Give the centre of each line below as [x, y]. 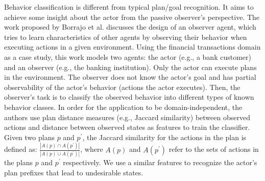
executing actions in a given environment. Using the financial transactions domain [132, 47]
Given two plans [29, 137]
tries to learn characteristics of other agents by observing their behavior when [126, 37]
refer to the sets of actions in [214, 149]
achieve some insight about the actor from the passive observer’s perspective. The [132, 17]
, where [92, 149]
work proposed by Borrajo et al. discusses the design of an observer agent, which [130, 27]
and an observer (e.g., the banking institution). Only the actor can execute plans [130, 67]
